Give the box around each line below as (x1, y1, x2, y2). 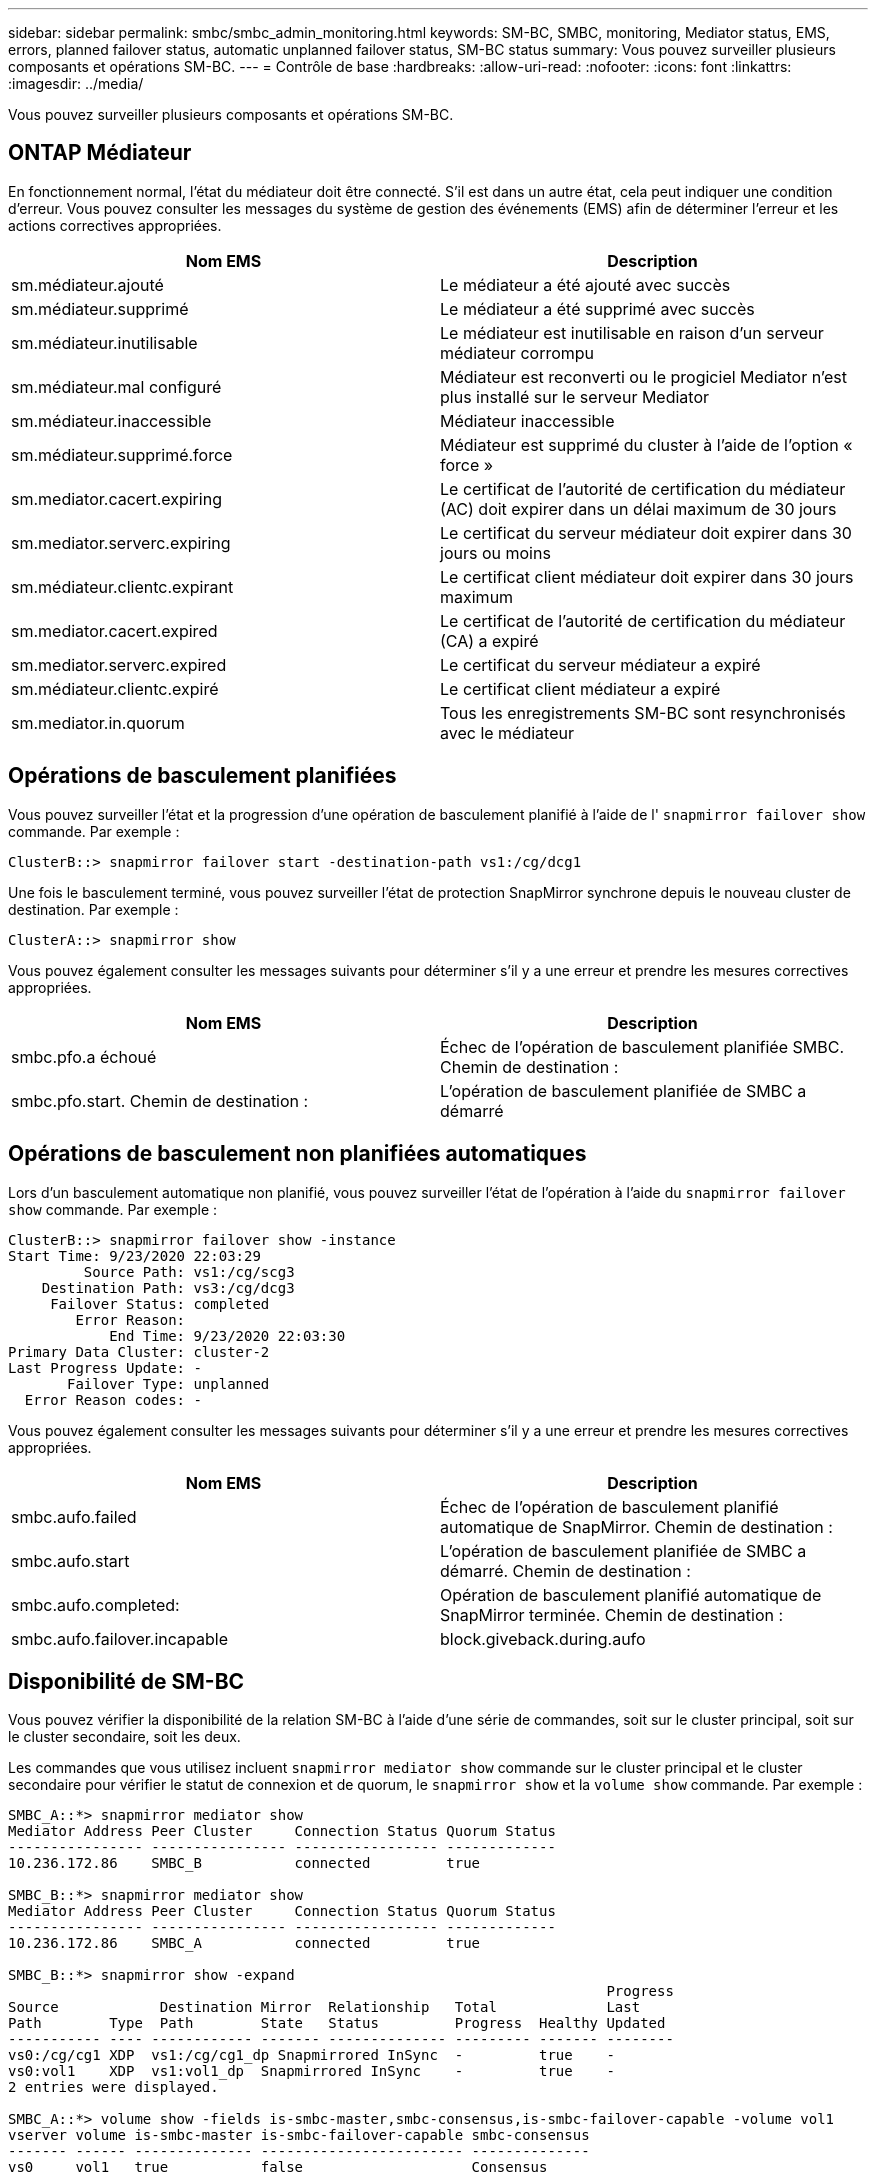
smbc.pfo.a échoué (11, 1046, 157, 1067)
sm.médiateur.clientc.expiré (11, 678, 219, 699)
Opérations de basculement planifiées (8, 763, 397, 789)
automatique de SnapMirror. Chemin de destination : (440, 1516, 833, 1537)
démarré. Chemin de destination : (440, 1560, 691, 1581)
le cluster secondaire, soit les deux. (8, 1728, 241, 1746)
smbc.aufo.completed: (11, 1594, 180, 1615)
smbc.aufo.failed (11, 1506, 137, 1527)
